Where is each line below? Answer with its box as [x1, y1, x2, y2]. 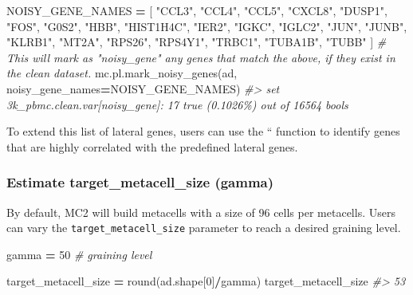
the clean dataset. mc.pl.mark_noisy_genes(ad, [6, 65, 238, 81]
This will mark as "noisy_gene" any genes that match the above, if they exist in [6, 49, 395, 65]
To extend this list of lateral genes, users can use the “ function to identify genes [6, 123, 400, 140]
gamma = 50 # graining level [6, 246, 152, 262]
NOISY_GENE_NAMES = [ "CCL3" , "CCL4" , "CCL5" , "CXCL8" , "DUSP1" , [6, 2, 387, 18]
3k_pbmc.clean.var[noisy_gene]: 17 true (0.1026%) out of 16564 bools [6, 96, 348, 112]
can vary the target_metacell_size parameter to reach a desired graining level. [6, 219, 401, 236]
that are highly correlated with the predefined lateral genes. [6, 138, 298, 155]
